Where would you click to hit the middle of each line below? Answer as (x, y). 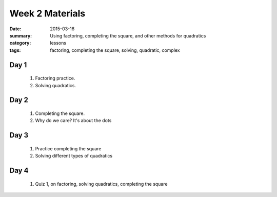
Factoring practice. (55, 78)
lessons (58, 43)
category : (20, 43)
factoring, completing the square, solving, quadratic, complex (115, 50)
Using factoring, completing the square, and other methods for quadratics (128, 35)
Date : (15, 29)
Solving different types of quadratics (74, 156)
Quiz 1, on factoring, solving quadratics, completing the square (101, 184)
